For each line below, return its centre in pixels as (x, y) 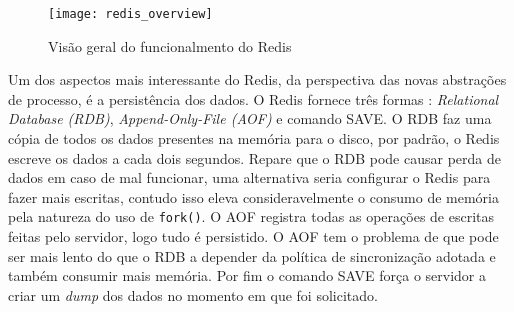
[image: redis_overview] (130, 14)
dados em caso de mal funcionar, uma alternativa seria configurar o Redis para (249, 177)
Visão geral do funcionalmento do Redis (170, 45)
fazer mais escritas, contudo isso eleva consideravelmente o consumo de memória (253, 196)
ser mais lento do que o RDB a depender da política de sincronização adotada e (252, 255)
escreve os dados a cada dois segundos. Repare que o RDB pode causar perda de (254, 157)
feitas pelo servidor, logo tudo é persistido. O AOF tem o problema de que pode (253, 236)
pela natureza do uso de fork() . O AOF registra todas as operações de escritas (251, 216)
